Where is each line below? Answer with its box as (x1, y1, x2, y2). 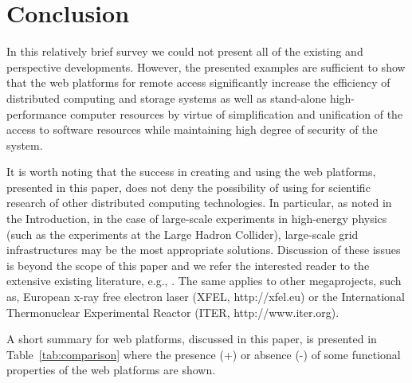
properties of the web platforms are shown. (6, 362, 216, 378)
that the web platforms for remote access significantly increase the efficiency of (6, 74, 390, 91)
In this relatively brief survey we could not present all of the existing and (6, 43, 363, 60)
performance (6, 105, 67, 122)
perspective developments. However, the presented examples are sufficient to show (6, 58, 406, 75)
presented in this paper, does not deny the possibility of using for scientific (6, 178, 371, 195)
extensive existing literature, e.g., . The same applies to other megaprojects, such (6, 272, 402, 289)
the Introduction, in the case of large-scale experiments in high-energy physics (6, 210, 387, 227)
